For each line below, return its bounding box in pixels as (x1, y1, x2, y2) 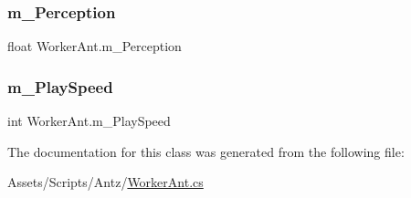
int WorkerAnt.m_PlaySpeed (7, 111, 171, 130)
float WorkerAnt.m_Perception (7, 36, 182, 56)
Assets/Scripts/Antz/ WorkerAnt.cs (7, 172, 204, 192)
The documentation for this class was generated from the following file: (7, 141, 405, 161)
